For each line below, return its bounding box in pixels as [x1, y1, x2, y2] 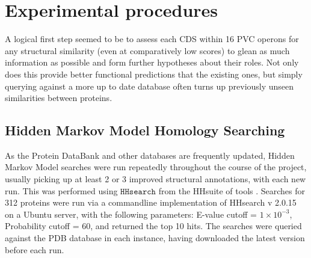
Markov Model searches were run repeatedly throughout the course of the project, [5, 161, 307, 173]
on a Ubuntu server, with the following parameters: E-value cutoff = [5, 207, 257, 220]
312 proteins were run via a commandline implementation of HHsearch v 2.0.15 [5, 196, 297, 209]
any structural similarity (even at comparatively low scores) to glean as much [5, 44, 290, 57]
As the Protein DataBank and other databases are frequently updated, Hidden [5, 149, 295, 161]
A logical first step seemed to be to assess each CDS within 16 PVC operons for [5, 32, 299, 45]
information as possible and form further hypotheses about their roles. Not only [5, 56, 299, 69]
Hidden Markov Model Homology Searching [5, 121, 285, 140]
